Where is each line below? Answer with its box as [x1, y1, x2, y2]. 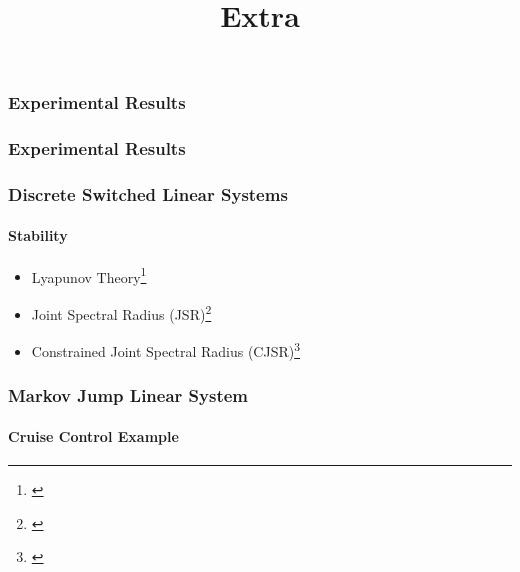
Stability [8, 224, 68, 245]
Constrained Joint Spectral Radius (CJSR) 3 [31, 338, 301, 361]
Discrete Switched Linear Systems [8, 182, 288, 207]
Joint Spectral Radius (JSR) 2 [31, 301, 212, 324]
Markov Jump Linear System [8, 383, 249, 408]
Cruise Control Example [8, 425, 179, 446]
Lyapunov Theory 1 [31, 263, 147, 287]
